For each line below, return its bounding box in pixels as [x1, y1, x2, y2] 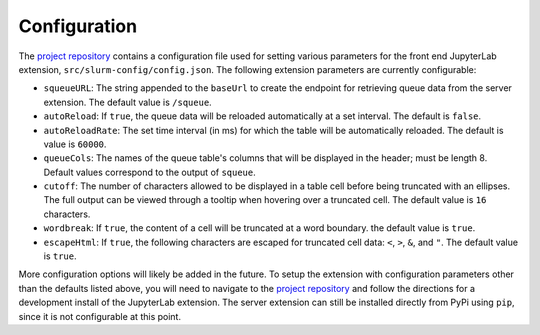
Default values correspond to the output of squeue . [43, 166, 257, 178]
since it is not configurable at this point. [18, 310, 182, 322]
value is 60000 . [43, 138, 107, 150]
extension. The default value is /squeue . [43, 96, 212, 108]
